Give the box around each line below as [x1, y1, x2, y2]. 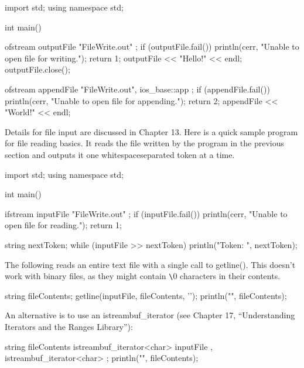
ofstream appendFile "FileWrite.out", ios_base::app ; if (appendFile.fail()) [5, 82, 270, 95]
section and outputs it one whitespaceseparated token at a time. [5, 148, 235, 160]
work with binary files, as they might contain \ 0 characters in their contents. [5, 270, 281, 282]
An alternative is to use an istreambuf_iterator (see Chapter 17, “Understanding [5, 309, 295, 321]
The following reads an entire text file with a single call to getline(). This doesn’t [5, 258, 296, 270]
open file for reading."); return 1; [5, 219, 122, 231]
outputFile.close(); [5, 63, 70, 75]
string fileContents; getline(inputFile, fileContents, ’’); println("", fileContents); [5, 289, 287, 301]
